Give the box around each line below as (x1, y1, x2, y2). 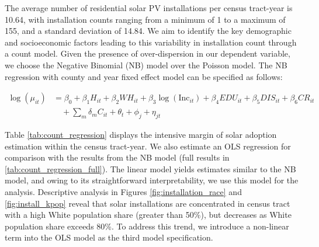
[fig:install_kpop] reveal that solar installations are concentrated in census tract (5, 197, 290, 209)
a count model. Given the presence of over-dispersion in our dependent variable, (5, 47, 290, 60)
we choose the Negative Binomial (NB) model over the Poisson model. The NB (5, 58, 287, 71)
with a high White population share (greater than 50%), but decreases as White (5, 208, 292, 221)
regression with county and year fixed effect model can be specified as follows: (5, 70, 283, 82)
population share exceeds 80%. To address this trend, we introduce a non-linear (5, 220, 289, 232)
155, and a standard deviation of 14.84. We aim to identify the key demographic (5, 25, 292, 37)
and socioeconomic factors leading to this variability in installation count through (5, 36, 297, 48)
